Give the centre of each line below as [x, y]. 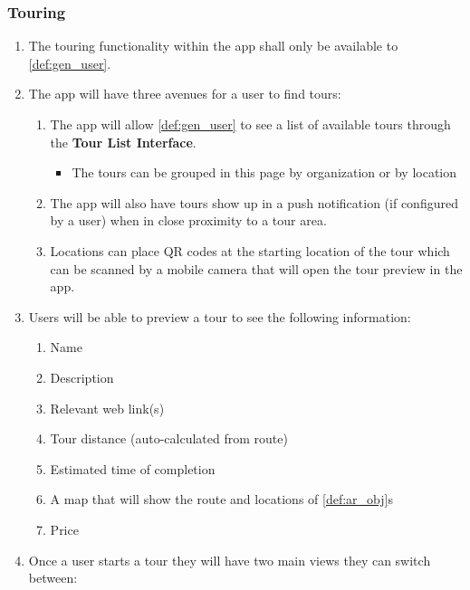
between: [53, 578]
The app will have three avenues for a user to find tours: [185, 94]
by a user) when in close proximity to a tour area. [188, 220]
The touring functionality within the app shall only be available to [213, 46]
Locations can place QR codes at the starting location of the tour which [250, 250]
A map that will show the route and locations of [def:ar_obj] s [221, 499]
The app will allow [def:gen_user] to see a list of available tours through [250, 124]
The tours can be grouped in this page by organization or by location [264, 172]
